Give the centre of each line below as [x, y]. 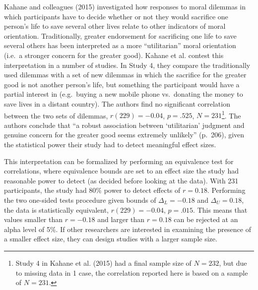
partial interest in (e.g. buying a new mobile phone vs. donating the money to [124, 94]
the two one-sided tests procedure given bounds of [80, 200]
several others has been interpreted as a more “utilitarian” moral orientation [120, 45]
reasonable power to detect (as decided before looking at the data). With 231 [121, 180]
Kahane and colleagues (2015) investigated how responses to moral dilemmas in [125, 6]
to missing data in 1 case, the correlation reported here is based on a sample [132, 272]
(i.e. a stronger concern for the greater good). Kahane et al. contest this [114, 55]
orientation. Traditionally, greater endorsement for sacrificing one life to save [120, 35]
